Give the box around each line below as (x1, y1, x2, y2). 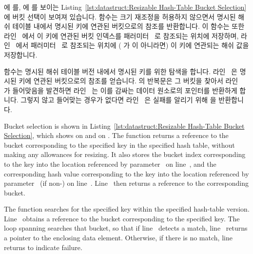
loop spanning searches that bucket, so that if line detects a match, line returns (4, 223, 248, 233)
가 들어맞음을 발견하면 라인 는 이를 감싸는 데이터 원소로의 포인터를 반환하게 (4, 85, 237, 95)
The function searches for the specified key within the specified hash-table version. (4, 204, 250, 214)
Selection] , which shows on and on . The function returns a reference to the (4, 130, 229, 140)
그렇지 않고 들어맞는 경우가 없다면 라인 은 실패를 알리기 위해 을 (20, 95, 216, 105)
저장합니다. (4, 49, 38, 59)
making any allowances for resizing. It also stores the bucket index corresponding (4, 149, 246, 159)
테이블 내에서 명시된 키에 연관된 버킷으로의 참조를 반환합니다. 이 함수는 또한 (12, 21, 245, 31)
